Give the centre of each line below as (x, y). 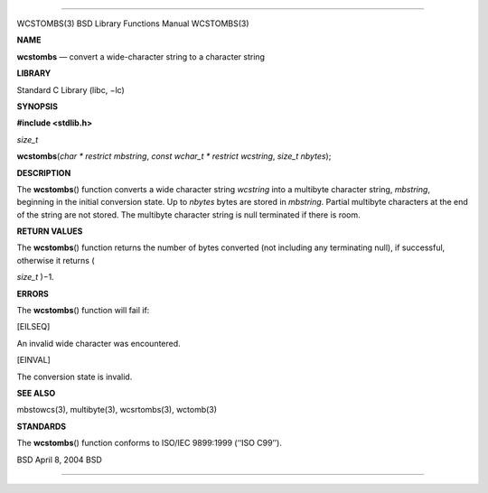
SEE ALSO (36, 393)
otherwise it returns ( (56, 260)
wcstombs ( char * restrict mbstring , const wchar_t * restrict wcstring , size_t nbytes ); (174, 156)
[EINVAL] (34, 360)
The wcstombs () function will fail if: (83, 311)
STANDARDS (42, 426)
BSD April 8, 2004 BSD (60, 460)
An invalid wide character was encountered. (99, 343)
